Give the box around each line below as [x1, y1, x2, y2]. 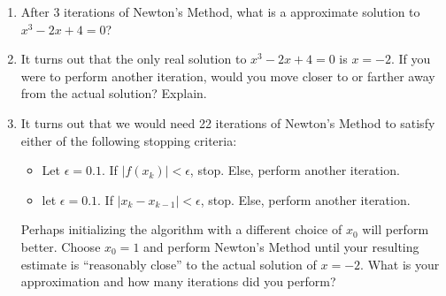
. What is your [360, 254, 440, 273]
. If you [391, 49, 431, 68]
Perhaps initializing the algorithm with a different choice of [20, 220, 342, 239]
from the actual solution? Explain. [20, 84, 207, 102]
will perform [362, 220, 429, 239]
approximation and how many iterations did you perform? [20, 272, 336, 291]
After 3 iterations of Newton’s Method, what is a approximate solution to [20, 3, 420, 20]
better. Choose [20, 237, 101, 255]
